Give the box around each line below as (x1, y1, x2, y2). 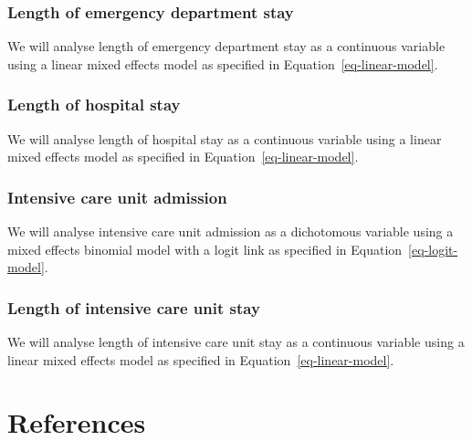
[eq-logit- (408, 239, 458, 258)
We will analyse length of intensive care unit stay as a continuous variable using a (7, 332, 465, 352)
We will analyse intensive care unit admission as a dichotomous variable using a (7, 222, 454, 241)
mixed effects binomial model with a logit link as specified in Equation (7, 239, 403, 258)
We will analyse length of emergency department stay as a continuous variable (7, 37, 446, 56)
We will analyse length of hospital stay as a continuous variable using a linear (7, 129, 442, 148)
